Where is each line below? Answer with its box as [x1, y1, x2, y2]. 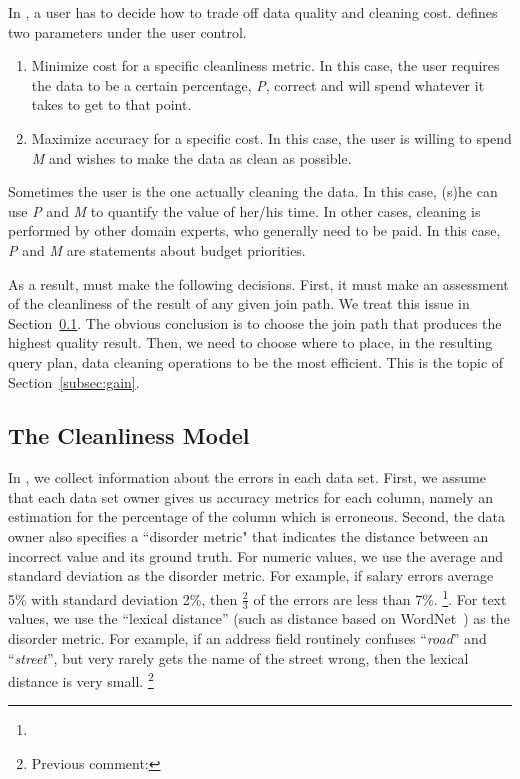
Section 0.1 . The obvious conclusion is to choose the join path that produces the [8, 312, 502, 333]
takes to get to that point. [31, 94, 192, 115]
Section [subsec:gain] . [8, 371, 140, 392]
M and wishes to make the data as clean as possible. [31, 147, 352, 168]
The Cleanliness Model [8, 420, 250, 451]
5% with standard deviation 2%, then [8, 588, 238, 609]
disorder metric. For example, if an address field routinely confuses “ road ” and [8, 627, 487, 648]
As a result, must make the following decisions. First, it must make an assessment [8, 273, 509, 294]
